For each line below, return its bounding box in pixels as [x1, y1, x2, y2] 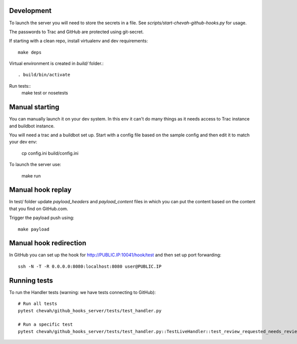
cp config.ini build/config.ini [21, 150, 79, 156]
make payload [18, 226, 49, 232]
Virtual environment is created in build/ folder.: [9, 60, 104, 66]
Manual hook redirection [9, 239, 87, 247]
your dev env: [9, 139, 37, 145]
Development [9, 6, 52, 15]
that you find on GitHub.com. [9, 206, 68, 212]
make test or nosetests [21, 90, 68, 96]
